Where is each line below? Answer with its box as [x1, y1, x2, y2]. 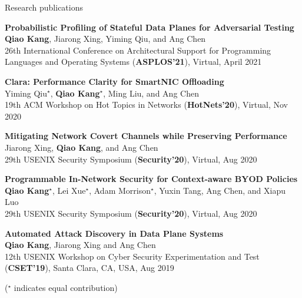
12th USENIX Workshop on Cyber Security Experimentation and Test [5, 250, 260, 262]
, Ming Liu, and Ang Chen [103, 87, 199, 99]
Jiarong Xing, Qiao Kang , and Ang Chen [5, 141, 158, 153]
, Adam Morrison [89, 184, 151, 196]
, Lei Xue [52, 184, 86, 196]
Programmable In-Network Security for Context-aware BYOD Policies [5, 173, 298, 185]
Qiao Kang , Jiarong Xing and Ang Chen [5, 239, 156, 251]
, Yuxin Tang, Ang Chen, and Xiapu [154, 184, 286, 196]
